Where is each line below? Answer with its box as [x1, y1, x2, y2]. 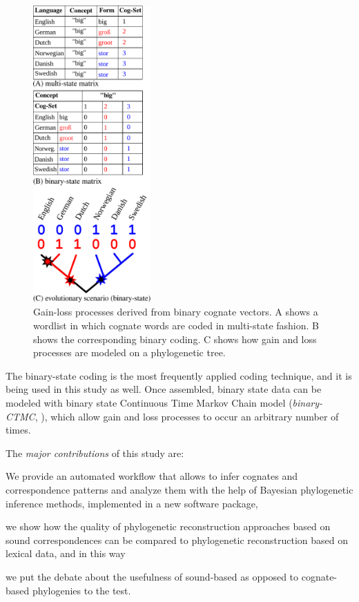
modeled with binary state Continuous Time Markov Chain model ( [6, 396, 293, 410]
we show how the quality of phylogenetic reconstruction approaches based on [6, 519, 331, 534]
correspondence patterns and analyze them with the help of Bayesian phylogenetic [6, 482, 353, 496]
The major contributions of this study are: [6, 445, 184, 460]
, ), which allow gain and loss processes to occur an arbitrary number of [35, 409, 339, 423]
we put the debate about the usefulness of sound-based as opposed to [6, 569, 299, 583]
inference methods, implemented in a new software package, [6, 496, 258, 510]
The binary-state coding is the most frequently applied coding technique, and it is [6, 368, 352, 382]
